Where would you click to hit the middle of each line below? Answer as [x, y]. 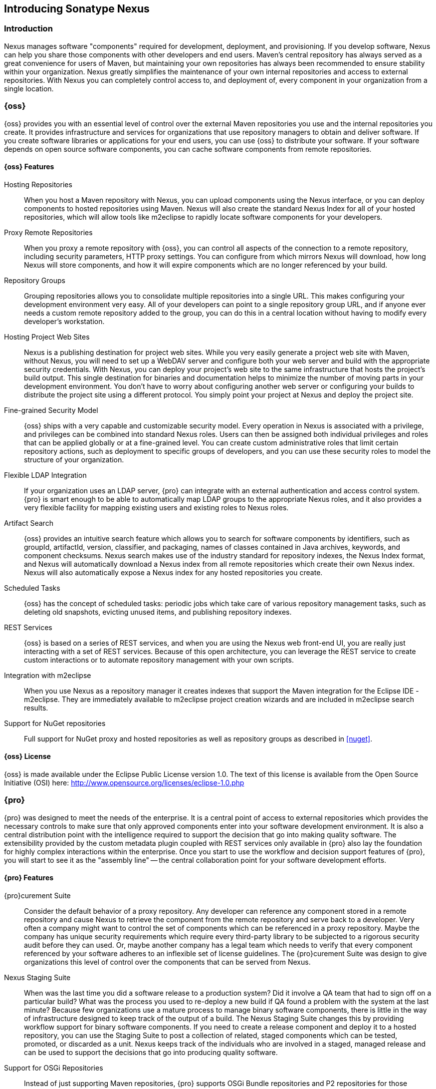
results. [36, 708]
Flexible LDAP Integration [45, 475]
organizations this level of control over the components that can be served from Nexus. [167, 962]
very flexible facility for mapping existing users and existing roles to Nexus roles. [156, 507]
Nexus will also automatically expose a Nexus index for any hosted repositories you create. [173, 572]
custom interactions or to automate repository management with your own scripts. [159, 660]
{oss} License [27, 756]
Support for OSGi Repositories [54, 1068]
